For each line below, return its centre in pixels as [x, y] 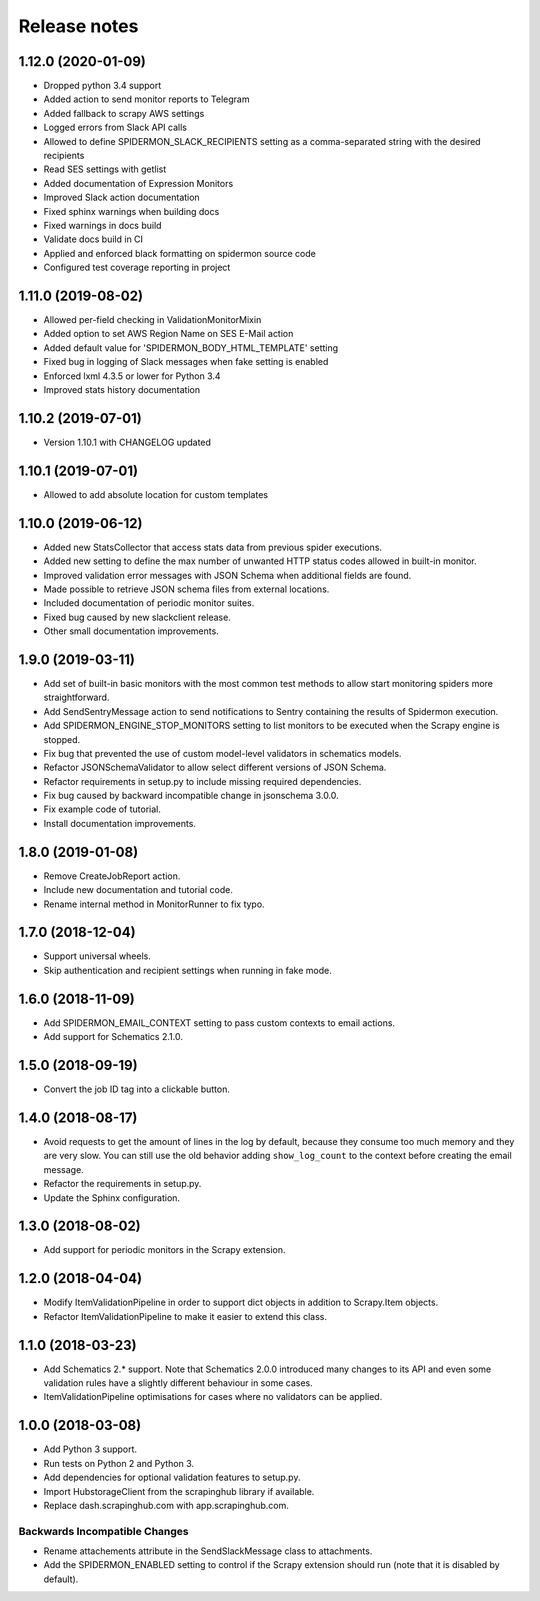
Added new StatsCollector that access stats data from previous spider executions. [213, 547]
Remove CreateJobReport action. [112, 876]
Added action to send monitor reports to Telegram [146, 99]
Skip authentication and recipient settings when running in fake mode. [187, 970]
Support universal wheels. [97, 956]
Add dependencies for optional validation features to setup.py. [172, 1477]
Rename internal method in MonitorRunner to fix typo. [154, 904]
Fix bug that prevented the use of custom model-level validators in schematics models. [222, 753]
